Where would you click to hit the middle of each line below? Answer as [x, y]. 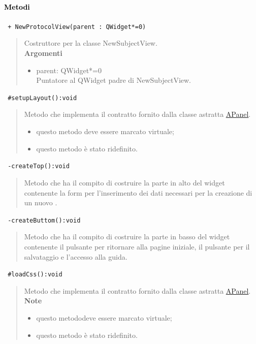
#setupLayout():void [42, 98]
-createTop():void [39, 166]
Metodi [17, 6]
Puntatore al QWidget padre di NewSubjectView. [114, 80]
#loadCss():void [35, 275]
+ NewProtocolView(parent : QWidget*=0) [77, 27]
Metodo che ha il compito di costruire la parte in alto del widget [124, 182]
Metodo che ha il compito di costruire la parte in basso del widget [127, 237]
